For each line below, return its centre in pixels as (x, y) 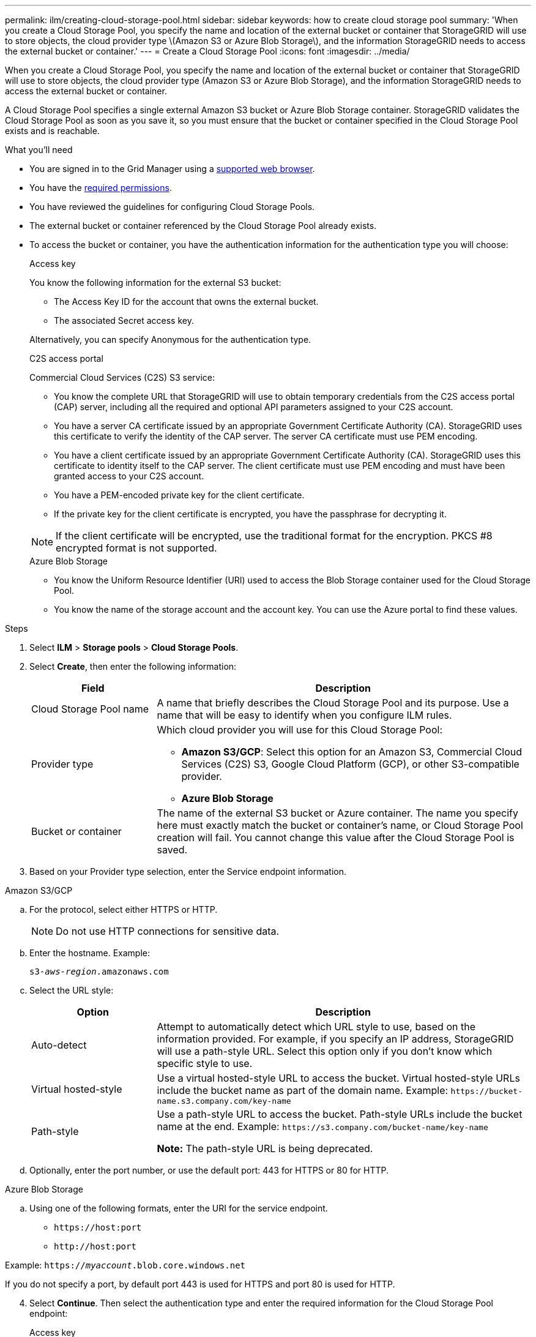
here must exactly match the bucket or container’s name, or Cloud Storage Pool (340, 825)
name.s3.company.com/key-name (224, 1101)
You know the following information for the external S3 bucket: (155, 283)
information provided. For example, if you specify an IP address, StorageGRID (335, 1039)
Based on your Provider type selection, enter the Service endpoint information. (188, 871)
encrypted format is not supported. (136, 548)
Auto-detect (59, 1045)
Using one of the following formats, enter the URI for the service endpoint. (179, 1208)
